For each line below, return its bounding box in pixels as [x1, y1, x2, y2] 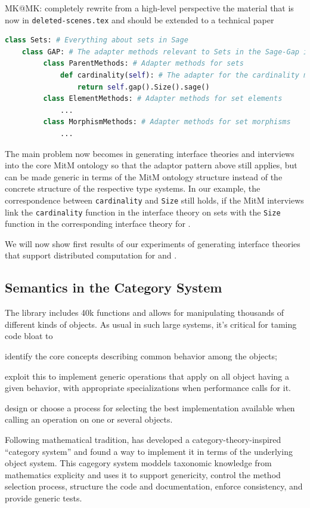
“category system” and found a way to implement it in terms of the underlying [5, 445, 293, 457]
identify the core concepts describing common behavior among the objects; [5, 350, 277, 362]
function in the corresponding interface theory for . [5, 217, 191, 230]
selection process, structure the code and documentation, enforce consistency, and [5, 480, 303, 492]
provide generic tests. [5, 491, 82, 504]
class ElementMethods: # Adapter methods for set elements [43, 94, 283, 103]
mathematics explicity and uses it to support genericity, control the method [5, 468, 281, 481]
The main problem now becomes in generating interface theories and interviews [5, 147, 294, 159]
